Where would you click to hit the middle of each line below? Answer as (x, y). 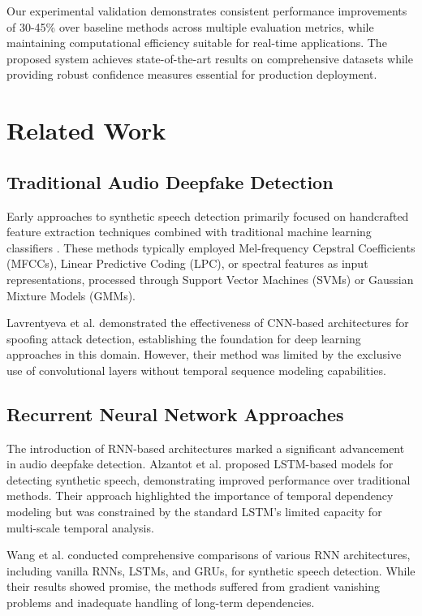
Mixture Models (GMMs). (71, 295)
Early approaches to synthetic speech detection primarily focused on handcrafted (208, 215)
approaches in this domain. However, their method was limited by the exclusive (204, 354)
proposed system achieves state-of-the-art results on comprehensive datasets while (210, 58)
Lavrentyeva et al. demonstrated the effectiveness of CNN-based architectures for (208, 323)
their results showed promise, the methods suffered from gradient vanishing (194, 586)
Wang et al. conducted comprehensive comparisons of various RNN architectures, (209, 555)
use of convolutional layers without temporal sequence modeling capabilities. (196, 370)
